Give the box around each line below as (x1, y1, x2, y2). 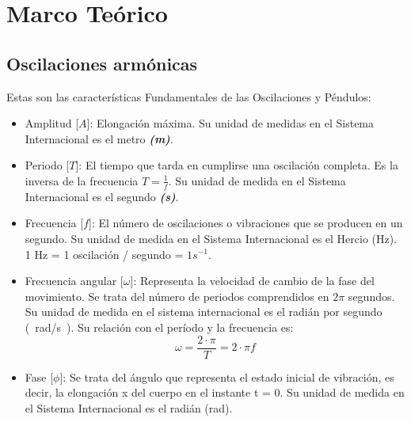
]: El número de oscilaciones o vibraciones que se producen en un (89, 215, 403, 231)
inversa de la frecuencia (25, 172, 139, 188)
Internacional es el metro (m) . (25, 130, 173, 146)
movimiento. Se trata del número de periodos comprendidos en (25, 287, 329, 304)
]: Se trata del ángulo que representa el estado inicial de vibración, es (59, 368, 394, 385)
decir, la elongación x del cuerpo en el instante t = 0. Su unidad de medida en (25, 384, 405, 401)
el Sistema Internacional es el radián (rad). (25, 399, 233, 416)
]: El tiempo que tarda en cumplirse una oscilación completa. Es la (75, 157, 398, 173)
